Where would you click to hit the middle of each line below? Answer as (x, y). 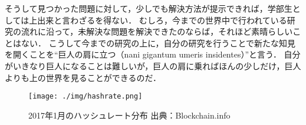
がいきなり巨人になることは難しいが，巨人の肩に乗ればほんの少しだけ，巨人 (153, 65)
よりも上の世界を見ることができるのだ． (83, 77)
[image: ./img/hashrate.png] (85, 97)
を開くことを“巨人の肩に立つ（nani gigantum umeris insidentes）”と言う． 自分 (153, 54)
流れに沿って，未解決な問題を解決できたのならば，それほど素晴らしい (157, 31)
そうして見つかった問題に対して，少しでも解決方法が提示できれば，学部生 (149, 8)
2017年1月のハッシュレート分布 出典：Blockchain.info (129, 115)
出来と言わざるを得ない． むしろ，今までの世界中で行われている (162, 20)
